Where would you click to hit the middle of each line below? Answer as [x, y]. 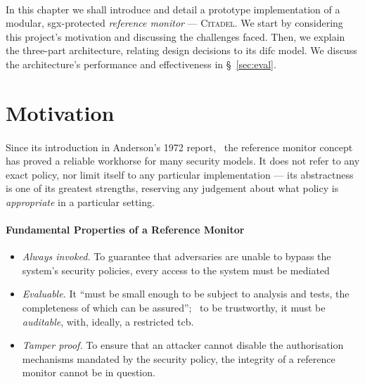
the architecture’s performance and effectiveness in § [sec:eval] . [141, 64]
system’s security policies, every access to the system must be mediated [176, 270]
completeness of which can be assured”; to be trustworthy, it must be [174, 308]
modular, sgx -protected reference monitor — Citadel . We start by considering [174, 23]
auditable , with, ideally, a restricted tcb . [108, 321]
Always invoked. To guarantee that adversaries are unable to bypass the [177, 256]
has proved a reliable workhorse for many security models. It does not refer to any [183, 161]
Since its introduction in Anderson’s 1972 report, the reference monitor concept [179, 147]
